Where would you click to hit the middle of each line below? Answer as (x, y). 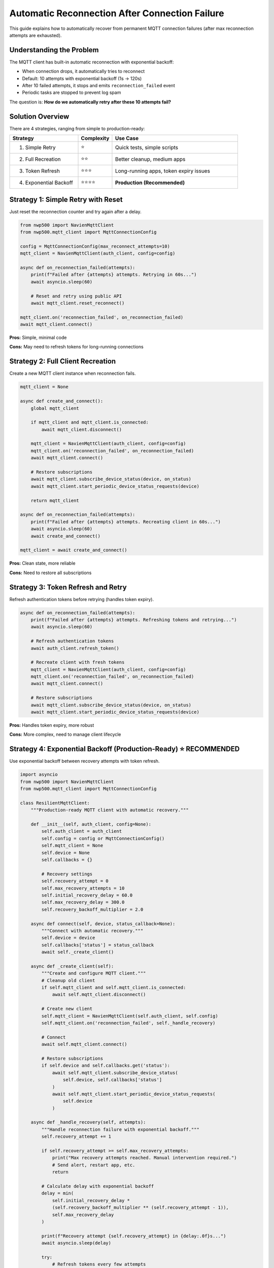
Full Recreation (43, 159)
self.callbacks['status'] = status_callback (98, 945)
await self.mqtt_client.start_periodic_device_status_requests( (134, 1094)
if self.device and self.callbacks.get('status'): (106, 1066)
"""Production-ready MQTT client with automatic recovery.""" (110, 810)
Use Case (127, 138)
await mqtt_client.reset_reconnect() (78, 303)
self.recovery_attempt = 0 (75, 881)
